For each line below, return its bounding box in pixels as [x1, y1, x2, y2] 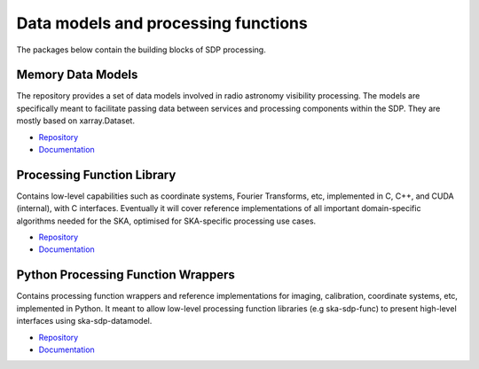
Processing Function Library [16, 167, 177, 182]
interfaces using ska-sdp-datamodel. [16, 316, 153, 326]
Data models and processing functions [16, 13, 308, 33]
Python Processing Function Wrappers [16, 267, 235, 283]
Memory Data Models [16, 67, 138, 82]
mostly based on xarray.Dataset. [16, 115, 135, 126]
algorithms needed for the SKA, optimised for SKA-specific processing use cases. [16, 216, 317, 226]
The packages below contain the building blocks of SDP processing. [16, 44, 266, 55]
